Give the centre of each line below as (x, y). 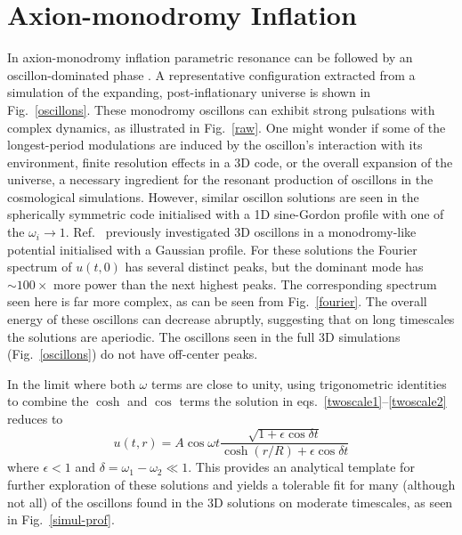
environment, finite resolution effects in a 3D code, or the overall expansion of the (230, 162)
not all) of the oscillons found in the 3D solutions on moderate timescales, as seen (230, 502)
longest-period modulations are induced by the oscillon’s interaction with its (215, 145)
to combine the (48, 401)
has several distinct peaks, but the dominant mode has (274, 267)
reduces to (35, 418)
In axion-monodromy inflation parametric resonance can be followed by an (210, 57)
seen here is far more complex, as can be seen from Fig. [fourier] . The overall (217, 301)
